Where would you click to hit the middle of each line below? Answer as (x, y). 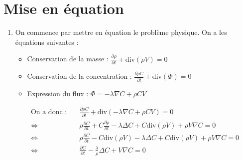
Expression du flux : (58, 93)
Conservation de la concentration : (79, 76)
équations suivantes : (47, 42)
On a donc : (49, 112)
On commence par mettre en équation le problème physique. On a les (121, 32)
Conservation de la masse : (68, 59)
